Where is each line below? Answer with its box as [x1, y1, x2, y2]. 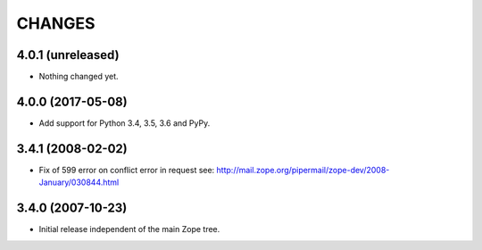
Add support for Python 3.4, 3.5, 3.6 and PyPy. [38, 117, 211, 129]
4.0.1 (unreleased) [16, 47, 120, 62]
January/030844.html [38, 177, 120, 187]
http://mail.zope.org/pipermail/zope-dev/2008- [216, 164, 390, 175]
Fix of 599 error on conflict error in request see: [38, 164, 215, 175]
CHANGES [16, 13, 96, 33]
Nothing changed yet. [38, 71, 120, 82]
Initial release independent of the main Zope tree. [38, 224, 220, 235]
